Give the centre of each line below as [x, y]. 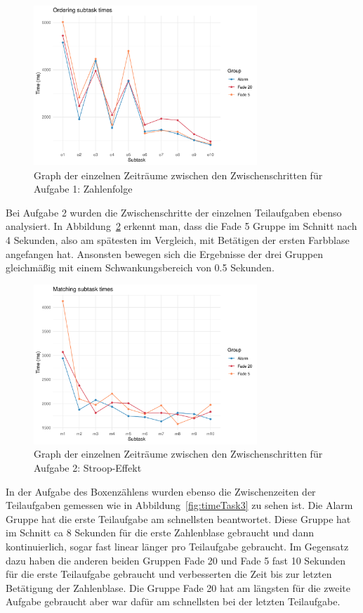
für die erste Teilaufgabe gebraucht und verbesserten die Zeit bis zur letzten [169, 574]
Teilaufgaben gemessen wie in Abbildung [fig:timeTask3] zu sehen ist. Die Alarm [179, 505]
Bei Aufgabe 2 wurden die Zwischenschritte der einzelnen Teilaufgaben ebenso [174, 212]
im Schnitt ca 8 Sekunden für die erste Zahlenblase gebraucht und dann [160, 533]
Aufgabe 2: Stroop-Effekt [88, 467]
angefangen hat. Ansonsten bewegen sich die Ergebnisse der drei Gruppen [164, 253]
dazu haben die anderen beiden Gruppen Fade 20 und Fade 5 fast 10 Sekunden [176, 560]
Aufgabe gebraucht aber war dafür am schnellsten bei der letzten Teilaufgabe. [173, 601]
